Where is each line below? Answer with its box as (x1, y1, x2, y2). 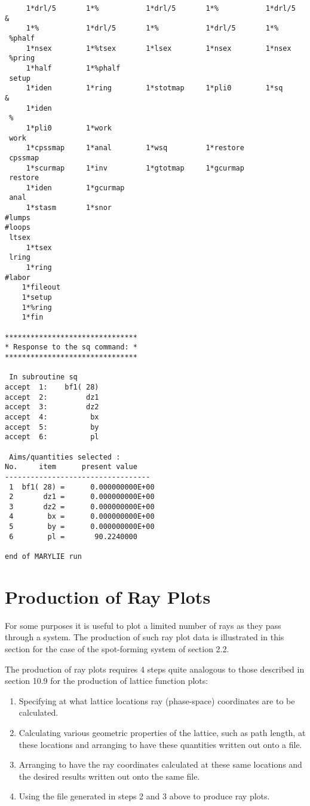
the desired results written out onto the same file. (19, 769, 200, 782)
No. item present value (5, 463, 137, 472)
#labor (5, 273, 30, 282)
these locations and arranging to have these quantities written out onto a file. (19, 738, 302, 750)
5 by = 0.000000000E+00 (9, 522, 155, 531)
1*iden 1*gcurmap (26, 183, 125, 192)
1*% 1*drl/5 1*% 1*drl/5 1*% (26, 24, 279, 33)
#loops (5, 223, 30, 232)
